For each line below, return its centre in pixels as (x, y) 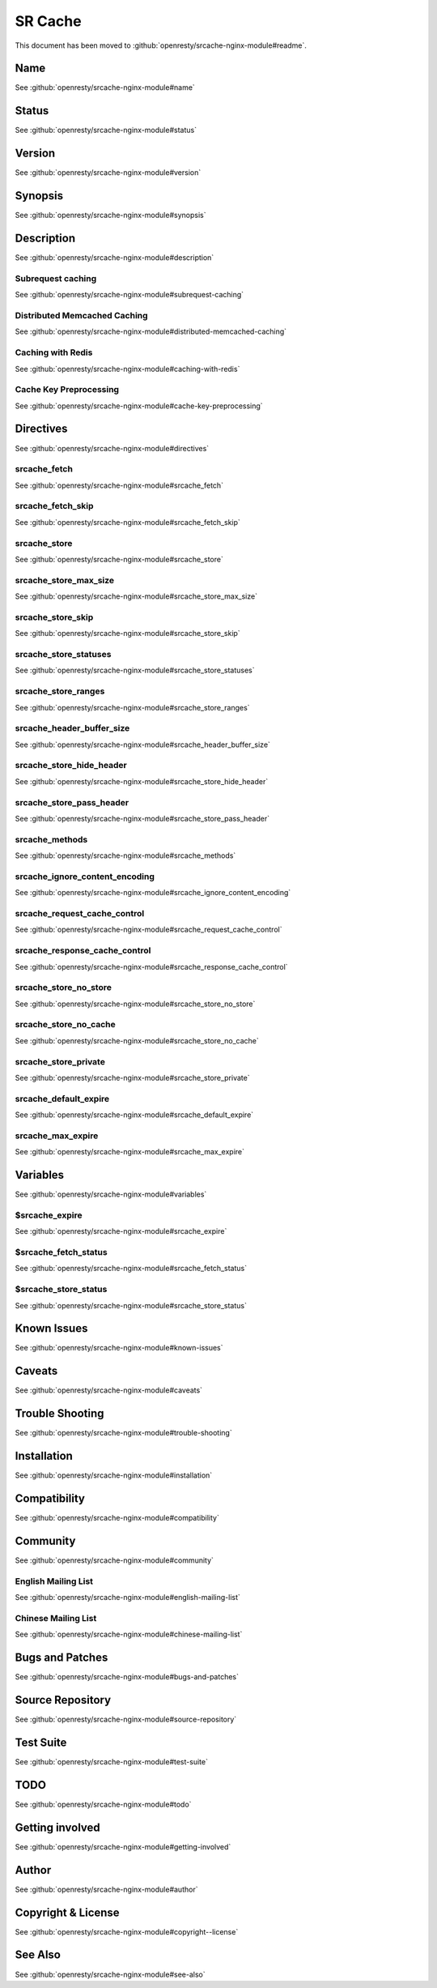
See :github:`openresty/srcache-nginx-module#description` (115, 258)
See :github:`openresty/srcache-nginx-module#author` (106, 1889)
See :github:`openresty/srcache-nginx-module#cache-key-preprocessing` (139, 406)
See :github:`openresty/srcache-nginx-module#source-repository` (126, 1719)
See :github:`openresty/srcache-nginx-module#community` (115, 1560)
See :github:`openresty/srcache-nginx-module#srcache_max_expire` (130, 1152)
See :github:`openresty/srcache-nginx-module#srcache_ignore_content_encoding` (153, 893)
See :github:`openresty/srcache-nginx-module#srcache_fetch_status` (131, 1269)
